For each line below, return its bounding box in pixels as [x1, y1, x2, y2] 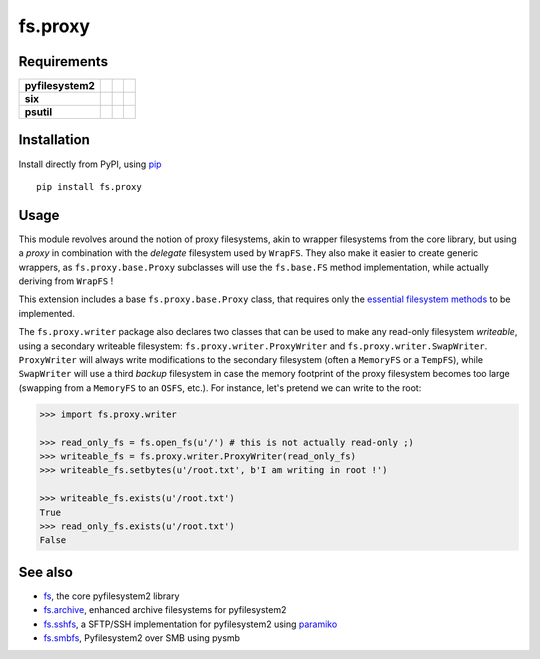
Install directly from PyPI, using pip [18, 158, 162, 170]
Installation [18, 131, 90, 149]
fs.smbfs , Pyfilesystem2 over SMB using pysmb [43, 631, 240, 644]
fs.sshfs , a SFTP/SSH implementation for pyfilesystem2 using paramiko [43, 618, 338, 630]
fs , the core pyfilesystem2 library [43, 590, 180, 602]
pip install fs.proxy [36, 181, 142, 192]
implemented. [18, 307, 75, 319]
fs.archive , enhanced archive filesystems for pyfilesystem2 [43, 604, 287, 616]
